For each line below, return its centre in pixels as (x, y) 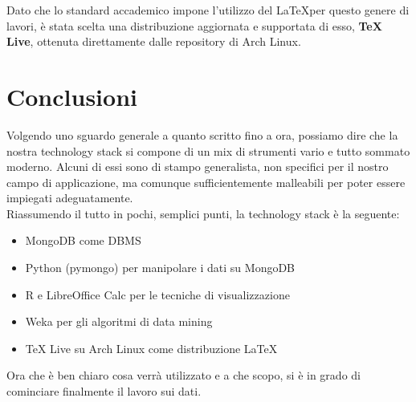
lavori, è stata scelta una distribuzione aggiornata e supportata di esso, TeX (194, 25)
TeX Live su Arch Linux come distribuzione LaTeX (151, 348)
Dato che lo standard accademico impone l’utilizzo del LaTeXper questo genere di (208, 10)
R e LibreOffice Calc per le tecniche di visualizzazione (157, 294)
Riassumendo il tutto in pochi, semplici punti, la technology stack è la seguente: (203, 213)
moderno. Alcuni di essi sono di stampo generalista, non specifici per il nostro (198, 166)
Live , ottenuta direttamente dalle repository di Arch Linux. (154, 41)
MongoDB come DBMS (83, 240)
